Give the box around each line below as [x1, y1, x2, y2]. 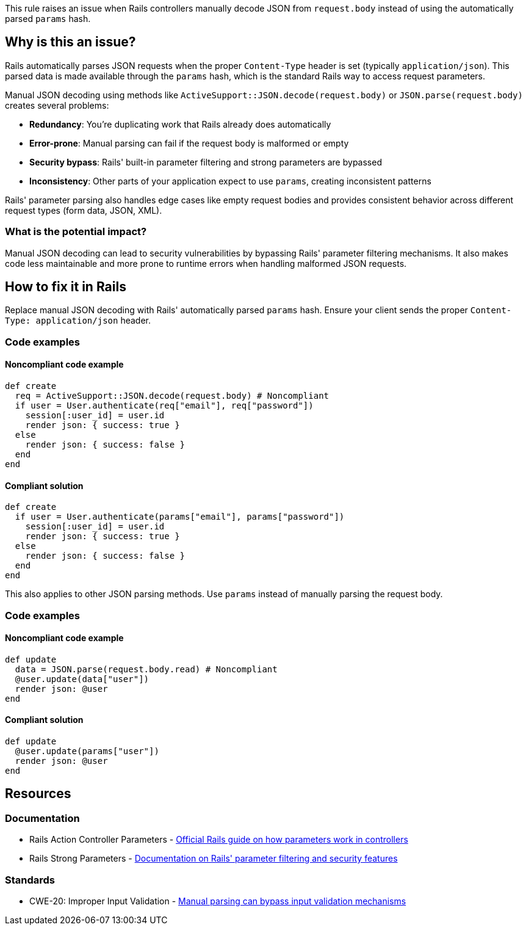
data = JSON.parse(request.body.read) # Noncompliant [15, 664, 278, 674]
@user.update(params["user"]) [15, 746, 159, 757]
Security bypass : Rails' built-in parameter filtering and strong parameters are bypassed [29, 156, 382, 167]
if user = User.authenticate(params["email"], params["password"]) [15, 512, 345, 522]
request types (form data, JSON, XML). [5, 205, 162, 216]
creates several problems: [5, 100, 109, 111]
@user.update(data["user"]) [15, 674, 150, 684]
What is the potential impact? [5, 225, 147, 238]
